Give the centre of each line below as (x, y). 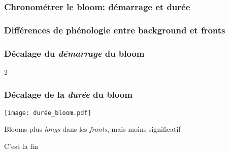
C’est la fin (21, 146)
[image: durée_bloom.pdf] (48, 113)
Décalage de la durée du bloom (68, 94)
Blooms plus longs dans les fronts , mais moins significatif (92, 129)
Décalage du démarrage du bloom (74, 53)
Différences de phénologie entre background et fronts (115, 30)
